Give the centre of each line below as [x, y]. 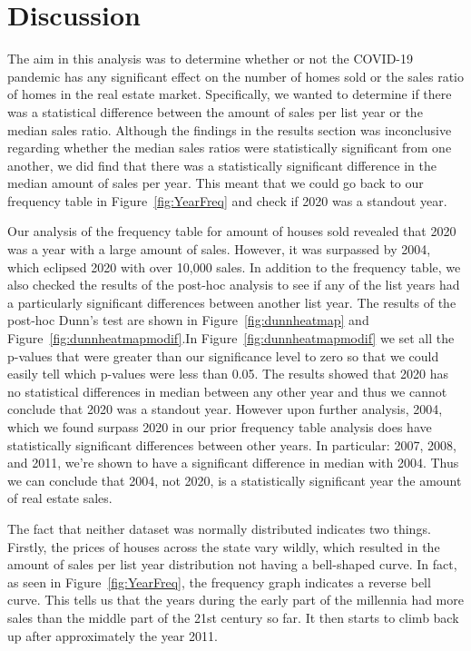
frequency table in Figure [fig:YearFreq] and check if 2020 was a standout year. [227, 200]
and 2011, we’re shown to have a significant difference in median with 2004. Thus [233, 463]
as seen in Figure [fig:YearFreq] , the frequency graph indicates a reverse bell [219, 582]
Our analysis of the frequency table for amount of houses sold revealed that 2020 [232, 231]
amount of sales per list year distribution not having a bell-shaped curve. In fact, [232, 564]
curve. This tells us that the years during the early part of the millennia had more [235, 600]
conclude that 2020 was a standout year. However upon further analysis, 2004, [225, 409]
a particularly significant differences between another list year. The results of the [232, 302]
